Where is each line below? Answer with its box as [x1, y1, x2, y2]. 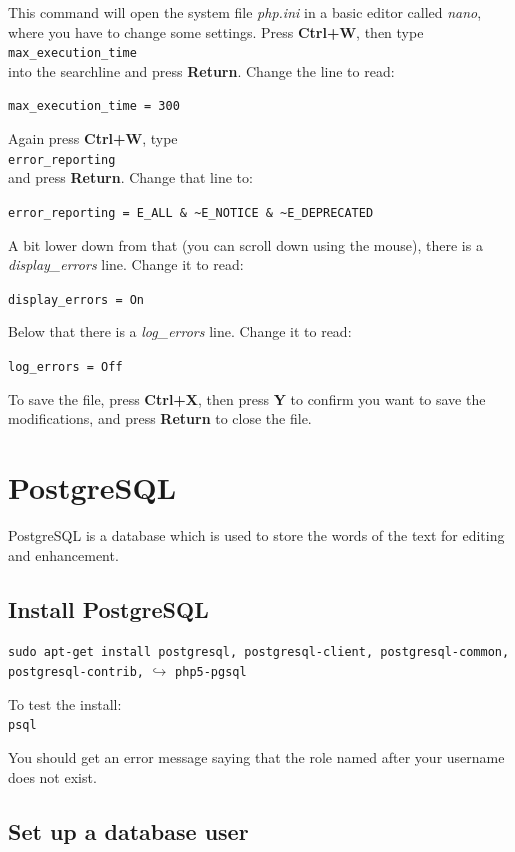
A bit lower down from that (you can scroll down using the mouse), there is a [8, 234, 483, 255]
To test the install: [8, 693, 122, 714]
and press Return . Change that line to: [8, 167, 253, 188]
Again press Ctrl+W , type [8, 128, 178, 149]
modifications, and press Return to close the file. [8, 408, 312, 429]
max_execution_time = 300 [8, 99, 180, 114]
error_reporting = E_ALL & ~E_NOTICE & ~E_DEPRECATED [8, 205, 374, 220]
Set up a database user [8, 815, 249, 846]
